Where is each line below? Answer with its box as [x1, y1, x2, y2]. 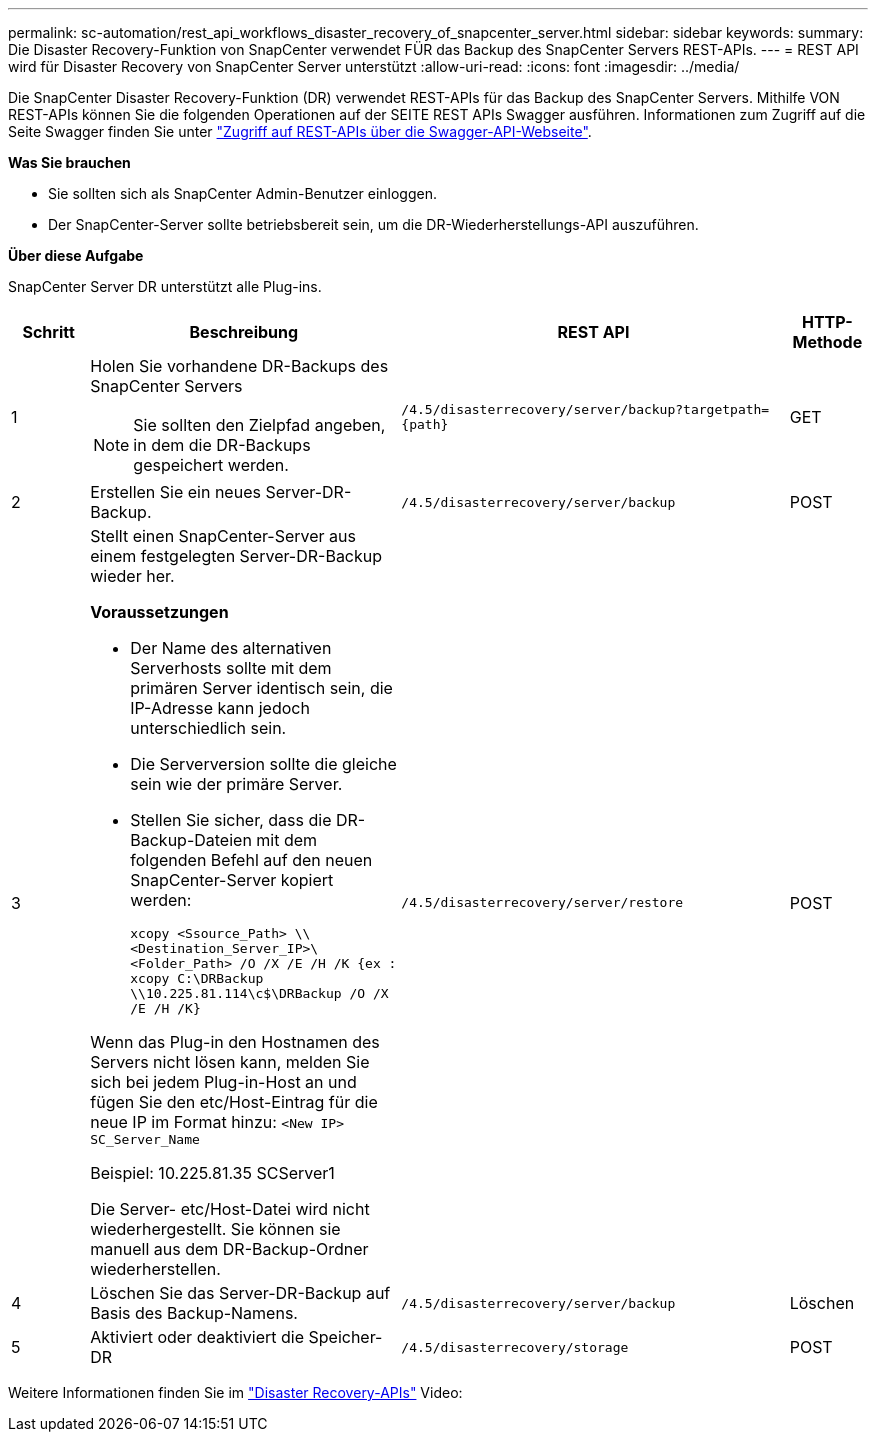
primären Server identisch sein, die [130, 678, 393, 698]
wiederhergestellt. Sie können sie [90, 1219, 341, 1239]
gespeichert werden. [133, 455, 289, 475]
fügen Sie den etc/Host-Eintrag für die [90, 1092, 378, 1112]
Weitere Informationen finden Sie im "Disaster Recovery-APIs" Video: [8, 1384, 463, 1401]
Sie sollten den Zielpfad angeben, [133, 415, 386, 435]
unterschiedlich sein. [130, 718, 287, 738]
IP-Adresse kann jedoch [130, 698, 310, 718]
